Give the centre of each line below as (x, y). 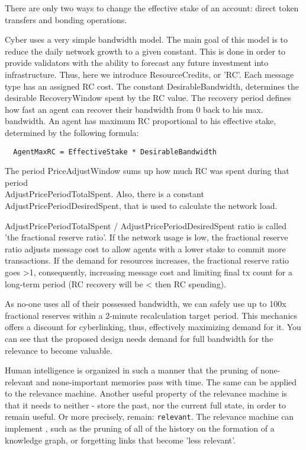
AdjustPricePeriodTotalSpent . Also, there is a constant (104, 194)
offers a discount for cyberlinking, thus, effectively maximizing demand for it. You (153, 327)
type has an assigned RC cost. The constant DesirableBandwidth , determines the (152, 86)
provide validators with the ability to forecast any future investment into (137, 63)
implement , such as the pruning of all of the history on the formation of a (140, 428)
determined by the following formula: (72, 132)
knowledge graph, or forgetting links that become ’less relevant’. (120, 440)
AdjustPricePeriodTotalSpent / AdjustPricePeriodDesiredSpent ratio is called (146, 225)
